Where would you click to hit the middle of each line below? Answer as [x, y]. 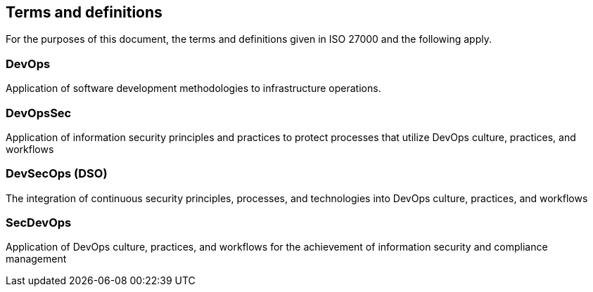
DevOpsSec [39, 113]
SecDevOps [39, 223]
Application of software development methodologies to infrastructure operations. [193, 88]
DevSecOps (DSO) [57, 174]
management [36, 259]
